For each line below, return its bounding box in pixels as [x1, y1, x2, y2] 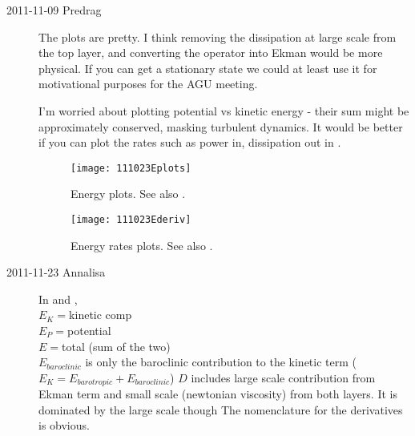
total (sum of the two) [62, 337, 171, 354]
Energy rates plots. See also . [71, 236, 213, 253]
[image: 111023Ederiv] [71, 214, 191, 225]
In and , [38, 290, 78, 307]
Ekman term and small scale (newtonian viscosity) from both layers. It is [38, 386, 397, 402]
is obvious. [38, 417, 90, 434]
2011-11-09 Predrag [6, 2, 102, 18]
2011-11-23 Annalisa [6, 264, 106, 281]
